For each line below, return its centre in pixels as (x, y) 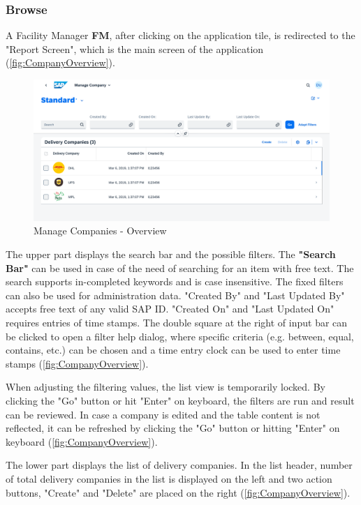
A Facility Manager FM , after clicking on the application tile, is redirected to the (180, 35)
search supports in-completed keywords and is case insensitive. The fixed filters (175, 281)
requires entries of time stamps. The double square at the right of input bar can (177, 323)
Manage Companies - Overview (100, 231)
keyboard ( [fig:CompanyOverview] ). (82, 441)
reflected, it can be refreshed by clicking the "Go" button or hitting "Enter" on (173, 428)
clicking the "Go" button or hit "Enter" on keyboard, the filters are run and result (180, 401)
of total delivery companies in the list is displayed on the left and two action (169, 478)
